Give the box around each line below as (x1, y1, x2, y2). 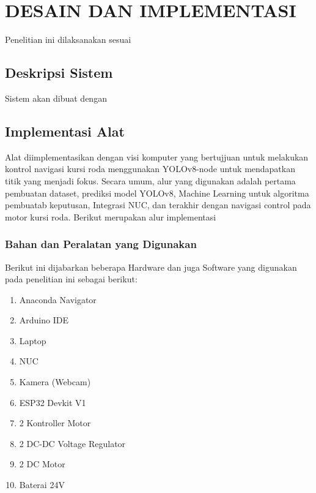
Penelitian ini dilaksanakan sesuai (5, 33, 131, 46)
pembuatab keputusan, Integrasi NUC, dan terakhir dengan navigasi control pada (5, 198, 311, 211)
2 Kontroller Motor (19, 416, 91, 429)
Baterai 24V (19, 478, 65, 491)
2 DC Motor (19, 457, 65, 470)
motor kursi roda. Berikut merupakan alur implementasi (5, 210, 216, 223)
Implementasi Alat (5, 121, 125, 140)
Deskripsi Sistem (5, 63, 113, 82)
